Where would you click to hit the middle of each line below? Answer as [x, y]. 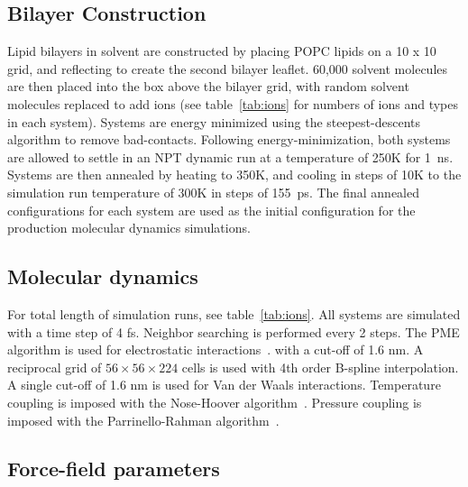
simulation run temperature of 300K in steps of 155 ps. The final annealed [214, 192]
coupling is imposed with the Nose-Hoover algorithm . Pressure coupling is [215, 402]
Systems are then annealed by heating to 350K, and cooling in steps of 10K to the [234, 175]
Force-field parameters [114, 469]
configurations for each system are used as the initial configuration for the [211, 210]
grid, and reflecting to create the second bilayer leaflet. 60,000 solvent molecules [228, 68]
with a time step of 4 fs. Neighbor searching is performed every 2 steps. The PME [234, 331]
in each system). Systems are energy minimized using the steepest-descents [214, 121]
